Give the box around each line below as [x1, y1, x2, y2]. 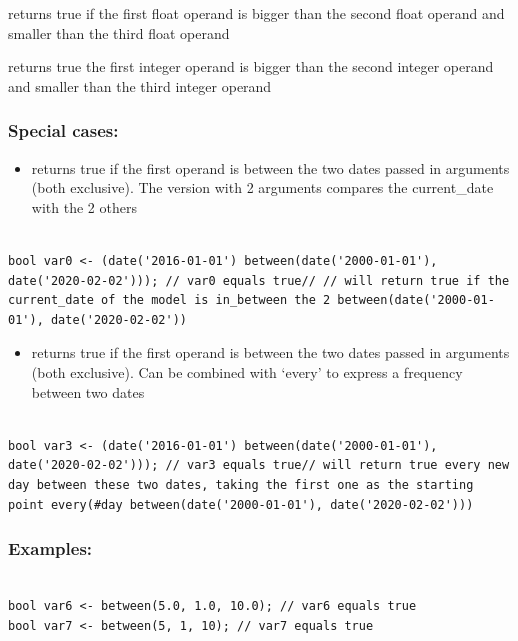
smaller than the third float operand [8, 22, 230, 43]
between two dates [31, 381, 145, 402]
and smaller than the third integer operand [8, 75, 272, 96]
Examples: [8, 536, 93, 561]
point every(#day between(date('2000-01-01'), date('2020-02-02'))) [8, 497, 474, 512]
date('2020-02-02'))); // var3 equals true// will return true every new [8, 458, 510, 473]
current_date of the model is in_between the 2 [8, 293, 331, 308]
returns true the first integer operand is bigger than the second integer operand [8, 56, 494, 77]
